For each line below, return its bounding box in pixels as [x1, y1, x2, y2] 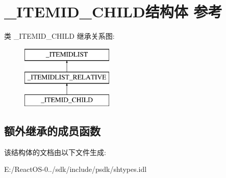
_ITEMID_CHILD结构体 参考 [4, 1, 222, 22]
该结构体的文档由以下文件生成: [4, 146, 106, 157]
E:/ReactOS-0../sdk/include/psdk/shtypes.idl [4, 164, 147, 174]
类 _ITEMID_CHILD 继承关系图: [4, 31, 115, 41]
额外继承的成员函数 [4, 123, 101, 139]
